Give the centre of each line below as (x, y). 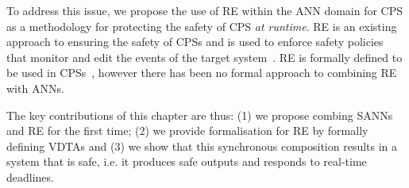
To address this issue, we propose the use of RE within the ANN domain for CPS (205, 10)
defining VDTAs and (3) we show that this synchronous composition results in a (202, 146)
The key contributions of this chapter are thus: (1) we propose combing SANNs (200, 115)
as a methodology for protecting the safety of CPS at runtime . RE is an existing (202, 26)
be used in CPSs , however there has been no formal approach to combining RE (202, 73)
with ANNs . (35, 88)
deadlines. (30, 176)
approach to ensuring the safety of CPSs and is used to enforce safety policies (195, 42)
